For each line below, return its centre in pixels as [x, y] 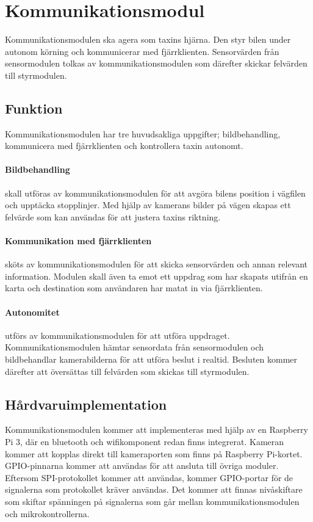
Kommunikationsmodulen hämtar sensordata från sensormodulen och [135, 347]
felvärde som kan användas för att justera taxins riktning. [113, 216]
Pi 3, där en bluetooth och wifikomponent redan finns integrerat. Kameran [145, 442]
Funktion [34, 108]
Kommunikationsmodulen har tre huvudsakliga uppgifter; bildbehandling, [143, 133]
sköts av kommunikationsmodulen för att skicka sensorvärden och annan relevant [156, 264]
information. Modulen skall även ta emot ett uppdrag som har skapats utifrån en [156, 276]
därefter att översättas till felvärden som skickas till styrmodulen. [127, 371]
